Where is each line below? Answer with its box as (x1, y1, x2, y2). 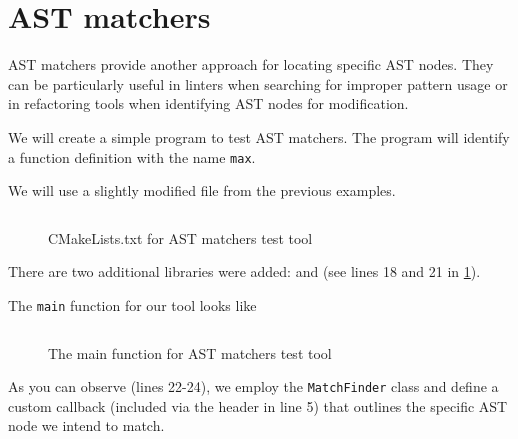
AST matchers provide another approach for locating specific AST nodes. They (8, 54, 494, 75)
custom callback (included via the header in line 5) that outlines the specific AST (8, 395, 508, 416)
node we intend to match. (8, 415, 165, 436)
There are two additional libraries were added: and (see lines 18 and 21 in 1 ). (8, 261, 481, 282)
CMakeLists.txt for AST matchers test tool (48, 227, 313, 248)
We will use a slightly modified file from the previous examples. (8, 180, 396, 201)
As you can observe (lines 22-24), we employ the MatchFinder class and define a (8, 376, 499, 397)
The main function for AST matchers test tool (48, 342, 332, 363)
